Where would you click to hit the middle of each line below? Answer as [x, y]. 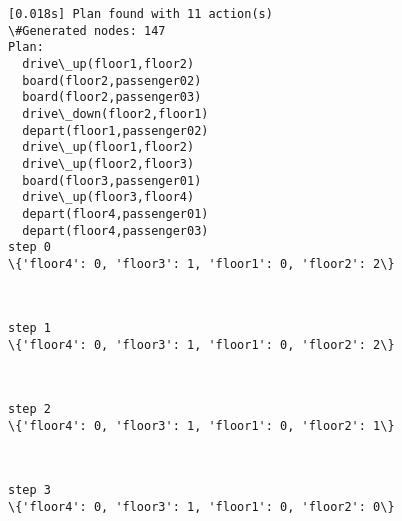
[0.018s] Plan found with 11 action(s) [140, 14]
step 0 [29, 247]
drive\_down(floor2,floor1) [115, 113]
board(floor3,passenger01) [112, 180]
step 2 [29, 409]
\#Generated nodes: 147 [87, 30]
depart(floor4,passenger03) [115, 230]
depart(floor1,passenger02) [115, 130]
